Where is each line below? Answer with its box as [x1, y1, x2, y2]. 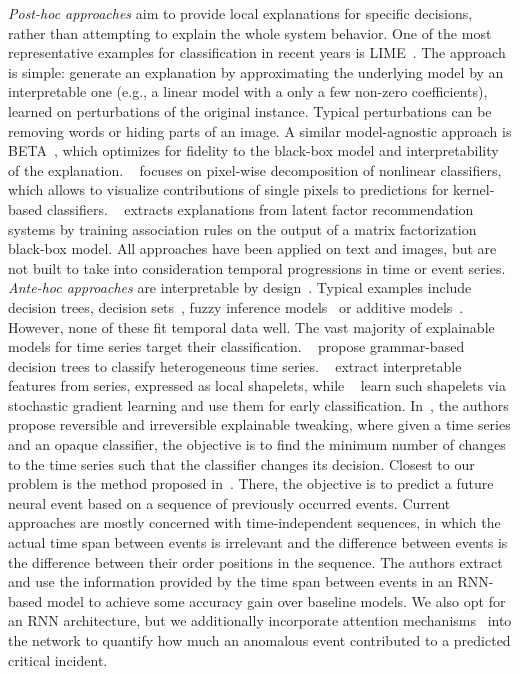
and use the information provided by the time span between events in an [8, 571, 453, 592]
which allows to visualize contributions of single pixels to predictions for [8, 179, 449, 200]
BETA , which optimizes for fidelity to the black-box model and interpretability [8, 140, 499, 161]
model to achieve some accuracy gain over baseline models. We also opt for [46, 590, 506, 611]
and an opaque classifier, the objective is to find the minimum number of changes [8, 434, 506, 455]
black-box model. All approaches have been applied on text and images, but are [8, 238, 497, 259]
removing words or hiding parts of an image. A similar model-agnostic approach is [8, 120, 512, 141]
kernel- [453, 179, 495, 200]
